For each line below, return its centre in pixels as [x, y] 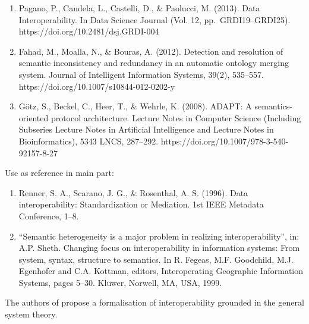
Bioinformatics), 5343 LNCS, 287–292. [89, 141]
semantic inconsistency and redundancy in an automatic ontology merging [154, 63]
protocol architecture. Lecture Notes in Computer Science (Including [176, 117]
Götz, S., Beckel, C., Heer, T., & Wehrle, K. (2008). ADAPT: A [135, 106]
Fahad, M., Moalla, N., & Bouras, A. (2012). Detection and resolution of [151, 51]
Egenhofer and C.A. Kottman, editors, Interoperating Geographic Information [161, 271]
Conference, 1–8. [49, 216]
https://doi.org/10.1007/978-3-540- [225, 141]
